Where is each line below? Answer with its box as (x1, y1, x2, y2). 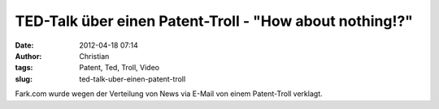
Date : (15, 40, 34, 50)
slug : (15, 73, 33, 84)
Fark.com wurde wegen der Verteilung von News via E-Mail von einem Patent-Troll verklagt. (15, 89, 323, 99)
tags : (15, 63, 33, 73)
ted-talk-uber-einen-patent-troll (79, 73, 186, 84)
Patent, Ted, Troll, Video (79, 63, 160, 73)
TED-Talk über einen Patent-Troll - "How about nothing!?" (15, 12, 414, 30)
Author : (15, 51, 42, 61)
